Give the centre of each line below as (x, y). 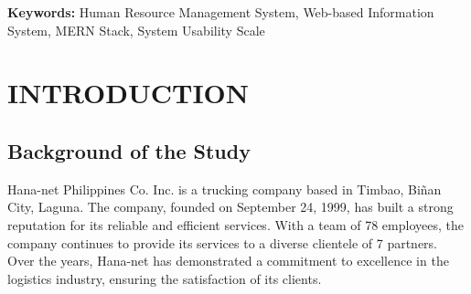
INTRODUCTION (128, 93)
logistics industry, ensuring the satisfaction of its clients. (165, 278)
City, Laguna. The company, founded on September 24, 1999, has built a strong (230, 207)
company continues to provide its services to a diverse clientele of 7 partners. (222, 242)
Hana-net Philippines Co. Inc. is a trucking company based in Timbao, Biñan (225, 189)
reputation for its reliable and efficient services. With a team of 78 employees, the (235, 224)
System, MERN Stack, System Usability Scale (136, 30)
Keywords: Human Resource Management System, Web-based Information (221, 12)
